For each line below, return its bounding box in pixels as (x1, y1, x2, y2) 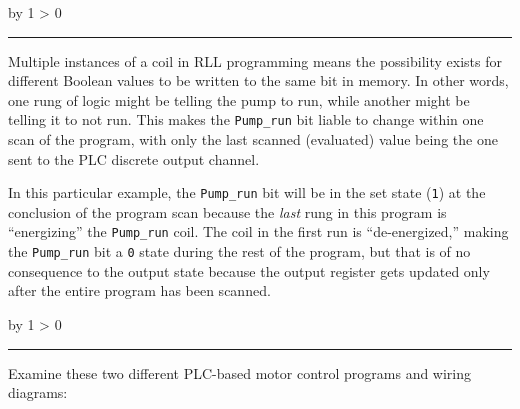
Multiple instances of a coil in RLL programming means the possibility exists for (8, 50, 502, 71)
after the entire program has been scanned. (8, 280, 271, 301)
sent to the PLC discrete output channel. (8, 148, 260, 169)
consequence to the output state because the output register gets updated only (8, 260, 490, 281)
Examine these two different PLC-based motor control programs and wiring (8, 362, 472, 383)
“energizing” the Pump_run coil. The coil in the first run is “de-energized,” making (8, 221, 509, 242)
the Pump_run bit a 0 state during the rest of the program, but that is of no (8, 241, 471, 262)
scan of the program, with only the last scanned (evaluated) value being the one (8, 129, 498, 150)
